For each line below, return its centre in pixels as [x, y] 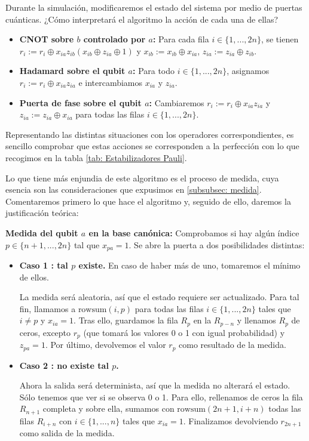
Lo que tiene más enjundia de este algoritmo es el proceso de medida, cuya [142, 178]
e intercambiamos [111, 82]
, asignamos [248, 71]
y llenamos [256, 320]
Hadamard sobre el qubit [72, 71]
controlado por [114, 39]
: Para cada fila [181, 39]
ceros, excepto [45, 332]
